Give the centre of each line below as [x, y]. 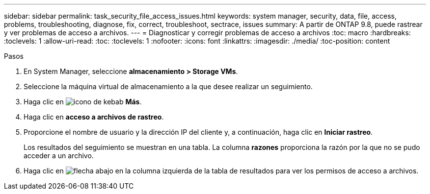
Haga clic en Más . [83, 102]
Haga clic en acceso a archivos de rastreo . [94, 117]
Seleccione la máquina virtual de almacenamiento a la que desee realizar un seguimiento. [168, 86]
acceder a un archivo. [59, 156]
